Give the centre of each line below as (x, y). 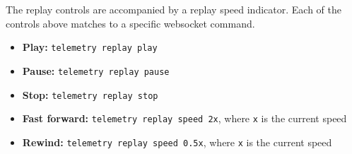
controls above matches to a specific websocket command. (130, 23)
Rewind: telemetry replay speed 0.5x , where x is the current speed (177, 142)
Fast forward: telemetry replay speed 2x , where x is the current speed (184, 118)
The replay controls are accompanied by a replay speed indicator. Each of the (174, 9)
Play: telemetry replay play (90, 47)
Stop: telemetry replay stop (90, 94)
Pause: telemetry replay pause (96, 70)
